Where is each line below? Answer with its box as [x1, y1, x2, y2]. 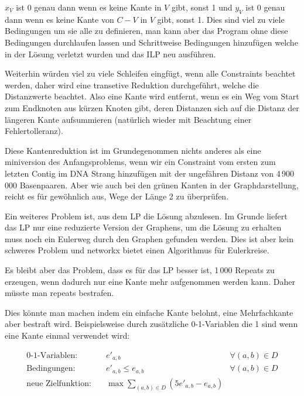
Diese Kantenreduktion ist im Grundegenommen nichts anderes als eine [5, 144, 261, 156]
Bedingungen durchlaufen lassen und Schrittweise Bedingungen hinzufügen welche [5, 36, 298, 48]
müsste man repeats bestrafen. [5, 287, 114, 299]
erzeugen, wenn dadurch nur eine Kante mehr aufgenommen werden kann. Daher [5, 275, 295, 287]
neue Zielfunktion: [26, 379, 91, 388]
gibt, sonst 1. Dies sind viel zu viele [157, 13, 285, 25]
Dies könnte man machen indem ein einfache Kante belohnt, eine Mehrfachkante [5, 306, 293, 318]
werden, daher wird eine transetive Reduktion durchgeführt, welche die [5, 78, 259, 91]
